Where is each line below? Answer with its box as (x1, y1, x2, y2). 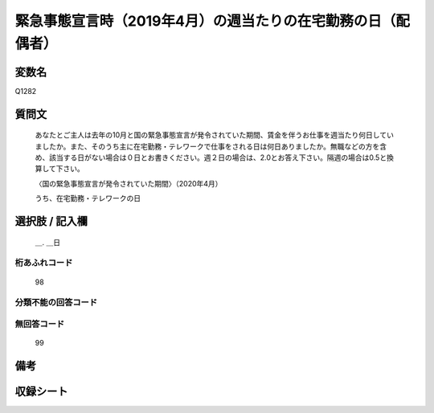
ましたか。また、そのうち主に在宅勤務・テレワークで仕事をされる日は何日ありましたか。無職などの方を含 (35, 141, 387, 151)
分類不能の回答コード (14, 297, 98, 309)
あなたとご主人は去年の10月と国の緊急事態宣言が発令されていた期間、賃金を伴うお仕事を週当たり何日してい (35, 130, 394, 140)
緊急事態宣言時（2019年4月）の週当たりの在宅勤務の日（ (14, 12, 396, 30)
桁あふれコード (14, 257, 73, 268)
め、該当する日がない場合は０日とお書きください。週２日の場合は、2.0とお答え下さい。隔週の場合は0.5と (35, 153, 387, 162)
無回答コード (14, 318, 65, 329)
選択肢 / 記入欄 (14, 215, 88, 228)
